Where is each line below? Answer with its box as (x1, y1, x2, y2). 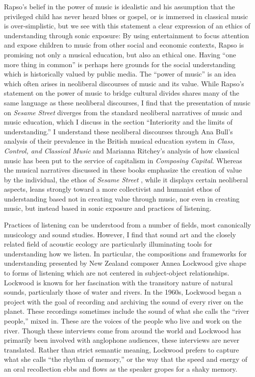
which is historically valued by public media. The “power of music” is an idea (4, 69, 236, 79)
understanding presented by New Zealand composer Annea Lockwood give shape (4, 258, 247, 268)
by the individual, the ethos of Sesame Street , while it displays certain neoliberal (4, 174, 248, 184)
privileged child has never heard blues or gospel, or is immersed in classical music (4, 11, 248, 21)
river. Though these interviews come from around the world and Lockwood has (4, 325, 241, 335)
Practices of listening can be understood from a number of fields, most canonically (4, 220, 251, 230)
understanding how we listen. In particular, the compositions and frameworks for (4, 248, 247, 258)
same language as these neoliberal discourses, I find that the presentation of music (4, 97, 251, 107)
